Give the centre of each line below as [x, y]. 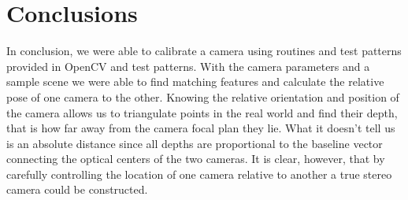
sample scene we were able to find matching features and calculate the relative [195, 81]
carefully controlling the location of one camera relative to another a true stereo [199, 174]
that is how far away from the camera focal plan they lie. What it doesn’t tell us [201, 128]
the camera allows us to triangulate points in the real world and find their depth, [202, 112]
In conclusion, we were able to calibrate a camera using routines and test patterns [204, 51]
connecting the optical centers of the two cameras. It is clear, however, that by [196, 159]
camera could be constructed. [77, 189]
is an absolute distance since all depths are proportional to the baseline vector [195, 143]
